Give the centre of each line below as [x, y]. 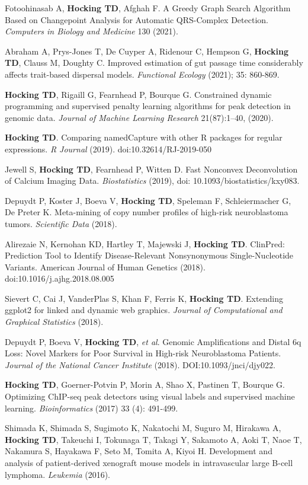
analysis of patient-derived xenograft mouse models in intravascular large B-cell [149, 462]
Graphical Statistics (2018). [54, 322]
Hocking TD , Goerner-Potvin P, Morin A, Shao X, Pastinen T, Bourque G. [145, 385]
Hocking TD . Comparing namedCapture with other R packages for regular [144, 137]
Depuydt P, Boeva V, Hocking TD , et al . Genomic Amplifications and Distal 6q [153, 341]
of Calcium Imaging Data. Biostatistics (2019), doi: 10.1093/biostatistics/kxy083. [152, 181]
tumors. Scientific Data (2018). [61, 223]
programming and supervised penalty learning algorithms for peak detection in [148, 106]
